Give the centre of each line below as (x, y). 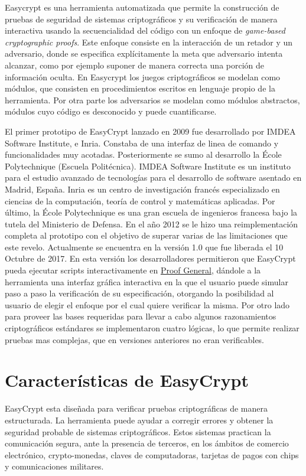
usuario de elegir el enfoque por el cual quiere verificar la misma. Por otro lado (147, 304)
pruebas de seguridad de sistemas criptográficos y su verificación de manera (141, 19)
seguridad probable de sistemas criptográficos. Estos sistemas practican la (138, 431)
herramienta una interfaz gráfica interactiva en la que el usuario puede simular (147, 281)
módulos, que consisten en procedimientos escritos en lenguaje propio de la (140, 88)
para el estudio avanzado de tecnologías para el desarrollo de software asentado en (153, 177)
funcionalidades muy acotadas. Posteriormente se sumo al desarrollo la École (143, 154)
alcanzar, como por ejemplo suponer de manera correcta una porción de (135, 65)
